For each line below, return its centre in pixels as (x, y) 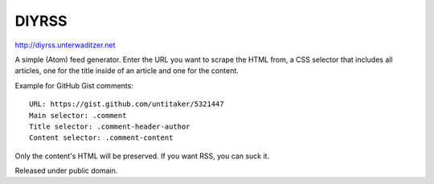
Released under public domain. (66, 171)
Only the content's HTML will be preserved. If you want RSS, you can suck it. (142, 156)
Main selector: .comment (78, 115)
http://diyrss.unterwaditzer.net (65, 45)
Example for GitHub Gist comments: (74, 85)
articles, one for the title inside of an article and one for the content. (127, 71)
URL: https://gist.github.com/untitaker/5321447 (127, 104)
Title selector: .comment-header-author (110, 126)
